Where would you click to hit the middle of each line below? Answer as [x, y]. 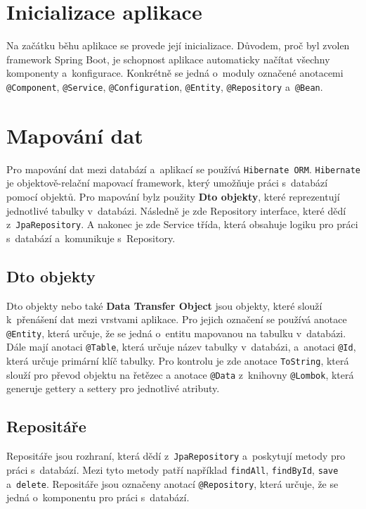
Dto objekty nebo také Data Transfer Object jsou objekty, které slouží [164, 305]
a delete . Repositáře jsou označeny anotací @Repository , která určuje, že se [172, 483]
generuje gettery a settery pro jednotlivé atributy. [113, 388]
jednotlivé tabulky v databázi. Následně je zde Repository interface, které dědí [176, 210]
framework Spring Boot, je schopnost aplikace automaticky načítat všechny [168, 59]
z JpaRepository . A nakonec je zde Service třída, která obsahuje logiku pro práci [182, 224]
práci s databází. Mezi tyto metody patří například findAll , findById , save [172, 469]
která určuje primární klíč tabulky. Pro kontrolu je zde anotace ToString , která [178, 361]
